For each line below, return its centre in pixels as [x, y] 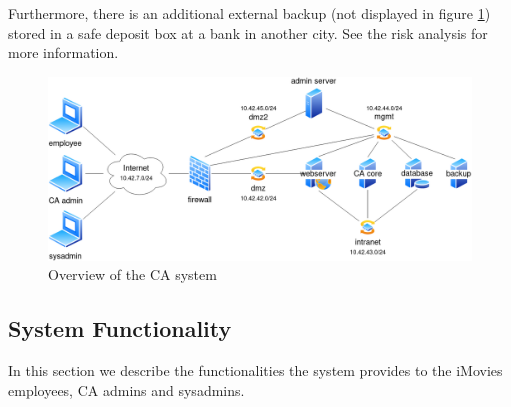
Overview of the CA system [132, 274]
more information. [63, 52]
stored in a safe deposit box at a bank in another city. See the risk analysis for [248, 32]
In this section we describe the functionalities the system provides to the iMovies [255, 370]
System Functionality [120, 328]
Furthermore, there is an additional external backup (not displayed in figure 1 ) [249, 13]
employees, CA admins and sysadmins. [126, 389]
